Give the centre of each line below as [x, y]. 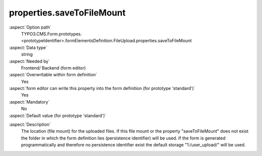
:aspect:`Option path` [30, 27]
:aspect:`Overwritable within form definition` [53, 75]
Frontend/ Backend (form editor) [53, 68]
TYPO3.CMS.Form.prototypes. [51, 34]
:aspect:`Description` [30, 124]
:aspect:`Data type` [28, 47]
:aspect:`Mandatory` [29, 102]
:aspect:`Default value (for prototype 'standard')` [58, 115]
